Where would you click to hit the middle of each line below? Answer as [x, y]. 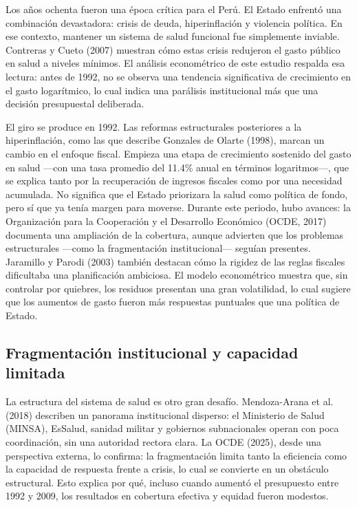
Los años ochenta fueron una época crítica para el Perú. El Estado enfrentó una [174, 9]
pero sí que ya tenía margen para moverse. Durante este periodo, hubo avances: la [178, 207]
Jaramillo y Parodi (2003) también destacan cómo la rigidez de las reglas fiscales [175, 261]
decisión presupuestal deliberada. [75, 104]
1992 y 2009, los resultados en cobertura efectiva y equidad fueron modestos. [167, 496]
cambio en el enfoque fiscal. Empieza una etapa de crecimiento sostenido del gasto [178, 153]
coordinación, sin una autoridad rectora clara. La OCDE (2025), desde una [164, 442]
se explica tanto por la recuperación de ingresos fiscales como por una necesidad [174, 181]
